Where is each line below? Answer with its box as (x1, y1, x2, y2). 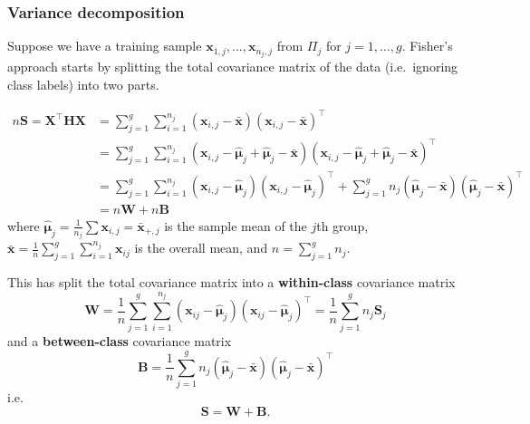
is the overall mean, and (134, 238, 268, 257)
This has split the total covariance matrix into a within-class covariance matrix (7, 273, 456, 292)
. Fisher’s (401, 36, 453, 55)
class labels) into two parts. (7, 74, 159, 93)
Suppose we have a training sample (7, 36, 202, 55)
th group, (316, 216, 369, 235)
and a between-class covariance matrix (7, 331, 232, 350)
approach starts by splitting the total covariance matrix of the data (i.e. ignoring (7, 57, 458, 76)
